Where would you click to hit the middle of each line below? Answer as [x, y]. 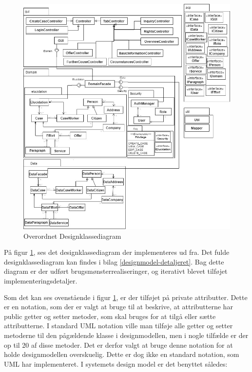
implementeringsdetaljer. [41, 281]
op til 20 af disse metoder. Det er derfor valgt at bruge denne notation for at [118, 345]
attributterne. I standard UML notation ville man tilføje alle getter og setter [118, 326]
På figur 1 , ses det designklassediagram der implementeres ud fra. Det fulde [117, 252]
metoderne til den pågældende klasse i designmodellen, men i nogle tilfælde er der [126, 335]
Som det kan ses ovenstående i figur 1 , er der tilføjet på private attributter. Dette [126, 297]
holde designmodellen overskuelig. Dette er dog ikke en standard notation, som [122, 354]
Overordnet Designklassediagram [72, 236]
